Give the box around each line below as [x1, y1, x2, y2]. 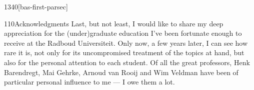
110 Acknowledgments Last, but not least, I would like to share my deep [4, 18, 223, 28]
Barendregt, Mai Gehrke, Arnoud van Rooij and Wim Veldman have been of [4, 67, 238, 77]
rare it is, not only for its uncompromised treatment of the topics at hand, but [4, 47, 244, 58]
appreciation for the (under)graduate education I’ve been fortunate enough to [4, 28, 242, 38]
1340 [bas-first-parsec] [4, 1, 68, 11]
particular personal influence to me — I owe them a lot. [4, 77, 175, 87]
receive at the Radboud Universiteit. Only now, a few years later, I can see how [4, 37, 248, 48]
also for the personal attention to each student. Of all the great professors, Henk [4, 57, 250, 67]
